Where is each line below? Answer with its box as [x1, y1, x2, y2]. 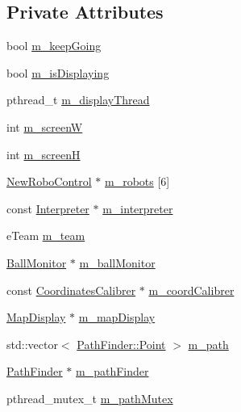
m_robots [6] [104, 173, 170, 190]
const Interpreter [6, 200, 89, 217]
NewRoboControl [6, 173, 92, 190]
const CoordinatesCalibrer [6, 281, 136, 298]
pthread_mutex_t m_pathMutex [6, 389, 173, 406]
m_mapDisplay [78, 309, 156, 326]
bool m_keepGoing [6, 37, 102, 54]
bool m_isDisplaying [6, 64, 110, 81]
